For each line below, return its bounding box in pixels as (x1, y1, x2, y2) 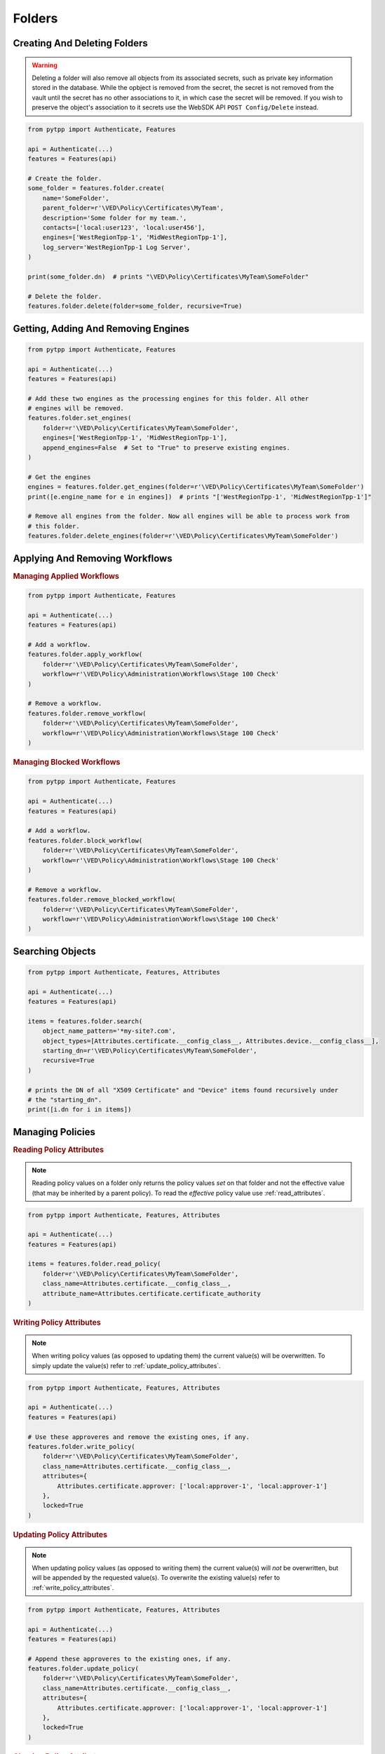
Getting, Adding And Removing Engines (13, 323, 189, 335)
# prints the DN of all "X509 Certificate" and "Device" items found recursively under (27, 1086, 339, 1094)
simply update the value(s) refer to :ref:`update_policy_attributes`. (32, 1361, 221, 1370)
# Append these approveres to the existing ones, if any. (27, 1654, 231, 1663)
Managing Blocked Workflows (13, 757, 121, 767)
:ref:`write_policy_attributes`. (32, 1583, 114, 1592)
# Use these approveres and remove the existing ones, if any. (27, 1433, 250, 1441)
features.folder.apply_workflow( (27, 650, 143, 659)
